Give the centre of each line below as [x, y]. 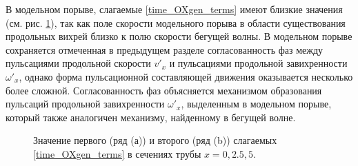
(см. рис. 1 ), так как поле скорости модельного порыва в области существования [176, 22]
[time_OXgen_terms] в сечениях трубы [117, 153]
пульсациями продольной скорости [78, 63]
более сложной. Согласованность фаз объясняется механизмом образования [164, 90]
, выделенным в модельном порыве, [256, 104]
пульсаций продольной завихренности [85, 104]
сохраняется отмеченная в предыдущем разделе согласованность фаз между [165, 49]
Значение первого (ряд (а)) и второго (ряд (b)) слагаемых [155, 140]
